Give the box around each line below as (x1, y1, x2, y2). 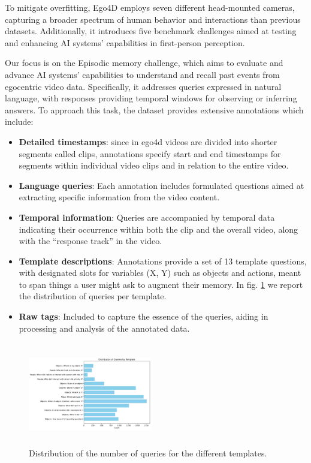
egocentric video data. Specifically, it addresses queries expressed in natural (5, 80, 282, 92)
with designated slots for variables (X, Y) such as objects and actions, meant (19, 266, 301, 279)
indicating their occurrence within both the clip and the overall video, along (19, 223, 298, 235)
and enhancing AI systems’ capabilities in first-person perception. (5, 36, 245, 49)
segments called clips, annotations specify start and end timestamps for (19, 147, 281, 160)
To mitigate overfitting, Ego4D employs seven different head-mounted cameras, (5, 1, 295, 13)
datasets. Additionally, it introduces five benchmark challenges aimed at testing (5, 25, 297, 37)
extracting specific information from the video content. (19, 191, 220, 203)
